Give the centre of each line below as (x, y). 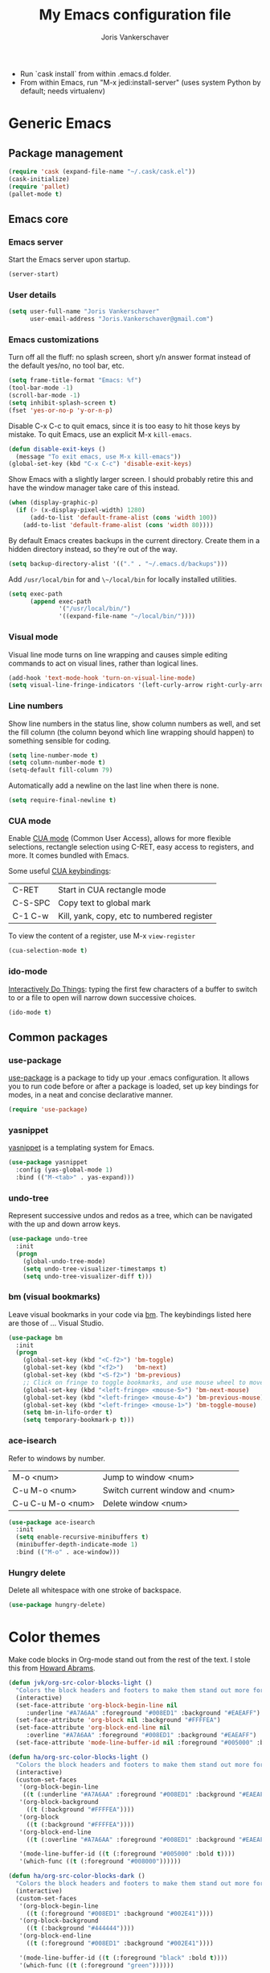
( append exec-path (60, 601)
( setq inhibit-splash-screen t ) (62, 403)
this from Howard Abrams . (52, 1668)
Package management (65, 153)
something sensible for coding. (59, 740)
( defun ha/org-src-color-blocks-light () (79, 1757)
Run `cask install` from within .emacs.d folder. (95, 73)
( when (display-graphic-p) (53, 503)
